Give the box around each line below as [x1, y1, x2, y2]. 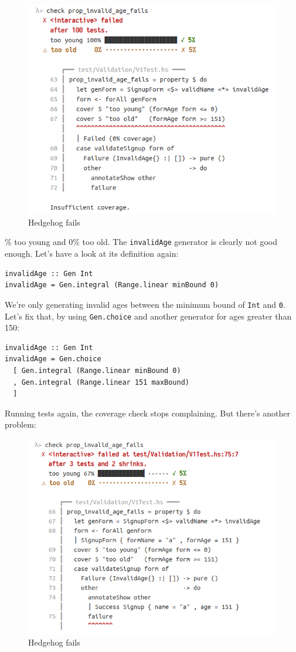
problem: [5, 418, 36, 431]
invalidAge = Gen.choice [5, 355, 101, 364]
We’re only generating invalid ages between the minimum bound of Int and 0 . [5, 298, 285, 310]
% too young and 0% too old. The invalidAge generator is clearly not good [5, 236, 277, 248]
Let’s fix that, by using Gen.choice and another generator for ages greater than [5, 310, 292, 322]
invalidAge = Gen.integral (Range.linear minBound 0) [5, 281, 219, 290]
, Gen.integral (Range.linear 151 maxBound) [13, 378, 189, 387]
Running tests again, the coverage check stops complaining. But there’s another [5, 406, 290, 419]
